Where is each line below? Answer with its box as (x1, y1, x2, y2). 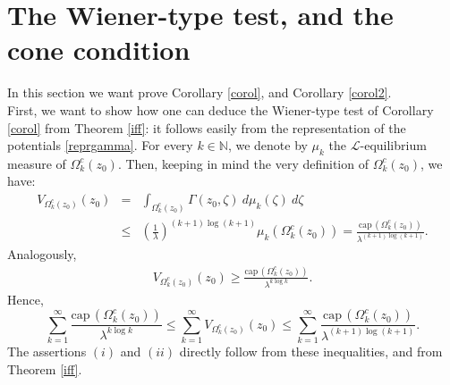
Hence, (7, 289, 44, 308)
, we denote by (227, 136, 308, 155)
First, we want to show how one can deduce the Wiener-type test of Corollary (7, 100, 434, 119)
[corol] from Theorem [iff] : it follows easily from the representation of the (7, 118, 406, 137)
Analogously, (7, 245, 77, 264)
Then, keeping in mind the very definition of (125, 154, 369, 172)
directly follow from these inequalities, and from (179, 342, 443, 361)
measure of (7, 154, 66, 172)
